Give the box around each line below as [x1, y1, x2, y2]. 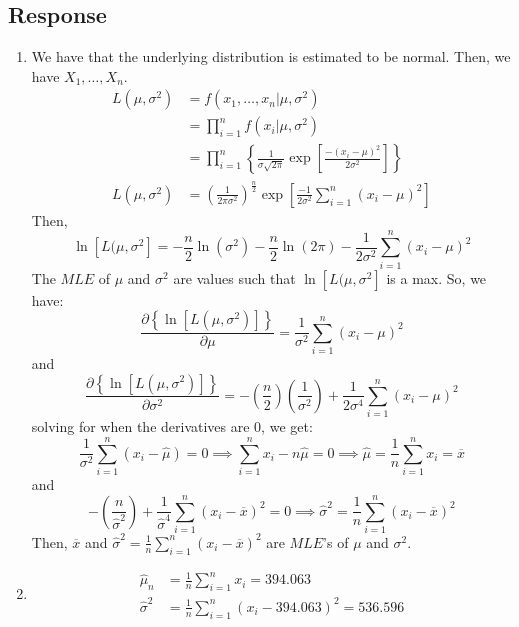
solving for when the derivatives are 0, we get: [31, 416, 313, 437]
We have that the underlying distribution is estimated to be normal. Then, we [31, 46, 511, 67]
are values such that [173, 267, 296, 288]
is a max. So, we [386, 267, 487, 288]
